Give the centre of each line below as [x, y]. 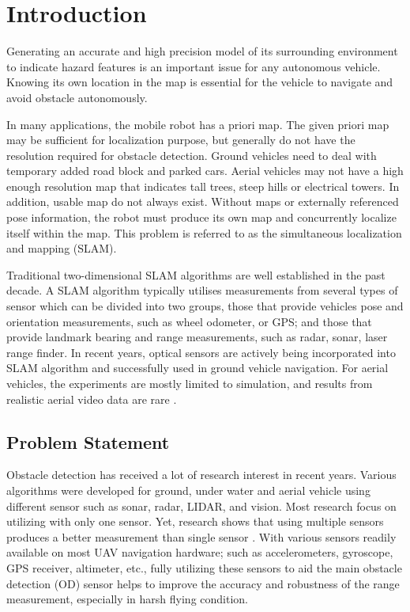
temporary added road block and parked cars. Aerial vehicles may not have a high [205, 171]
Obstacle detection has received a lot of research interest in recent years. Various [201, 475]
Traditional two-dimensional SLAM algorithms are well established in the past [196, 274]
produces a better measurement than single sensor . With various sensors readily [201, 536]
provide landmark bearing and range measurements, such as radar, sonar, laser [197, 337]
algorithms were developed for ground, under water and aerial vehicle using [188, 490]
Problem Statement [88, 441]
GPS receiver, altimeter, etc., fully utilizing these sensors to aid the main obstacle [204, 567]
